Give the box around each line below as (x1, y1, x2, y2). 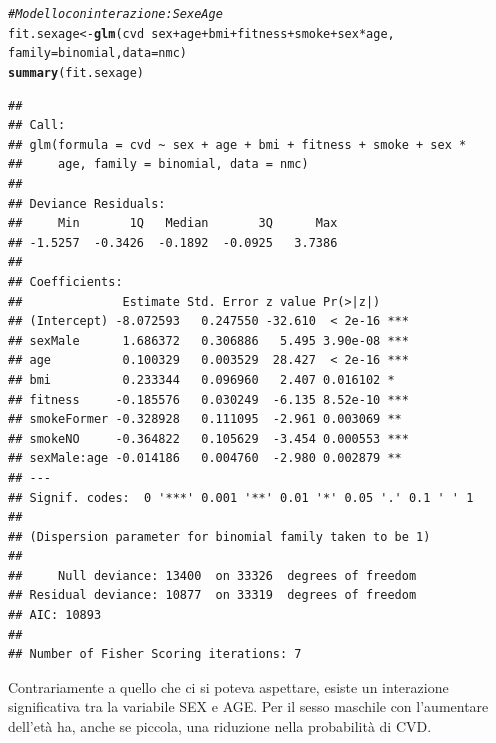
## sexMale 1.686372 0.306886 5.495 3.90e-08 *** (8, 333, 409, 348)
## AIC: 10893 (8, 608, 102, 623)
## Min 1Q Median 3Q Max (8, 216, 338, 231)
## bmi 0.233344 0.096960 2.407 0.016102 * (8, 372, 395, 387)
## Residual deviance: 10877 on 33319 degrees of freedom (8, 588, 417, 603)
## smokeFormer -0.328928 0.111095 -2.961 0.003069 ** (8, 412, 402, 427)
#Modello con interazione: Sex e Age (8, 7, 223, 21)
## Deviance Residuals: (8, 196, 166, 211)
